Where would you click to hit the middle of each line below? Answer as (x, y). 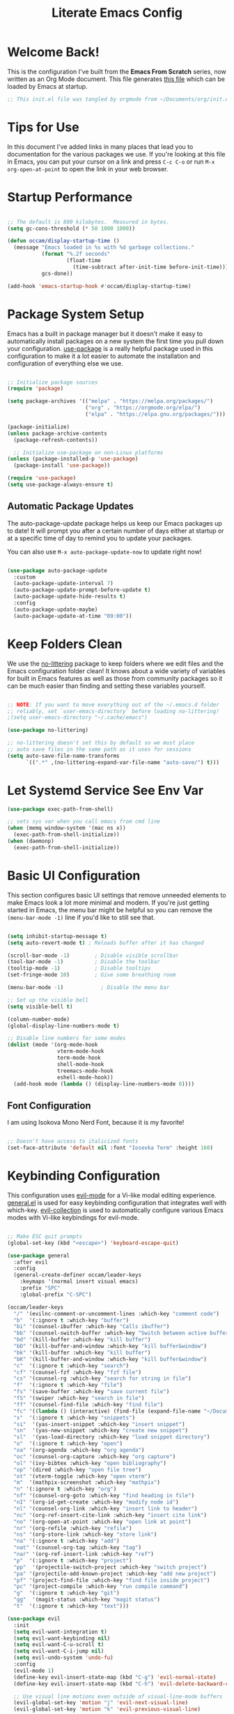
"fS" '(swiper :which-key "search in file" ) (79, 1398)
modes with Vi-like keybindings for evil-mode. (73, 1217)
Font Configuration (49, 1106)
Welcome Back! (53, 52)
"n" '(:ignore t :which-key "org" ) (65, 1489)
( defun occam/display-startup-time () (63, 241)
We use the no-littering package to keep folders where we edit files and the (116, 663)
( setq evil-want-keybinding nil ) (62, 1638)
